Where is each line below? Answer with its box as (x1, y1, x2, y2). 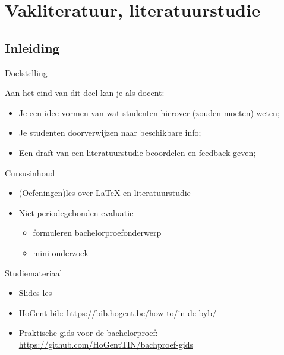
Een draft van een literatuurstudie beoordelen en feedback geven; (18, 146, 256, 158)
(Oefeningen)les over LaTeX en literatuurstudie (18, 186, 191, 199)
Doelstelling (5, 66, 48, 79)
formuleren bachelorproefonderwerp (33, 226, 162, 239)
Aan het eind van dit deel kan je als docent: (5, 86, 165, 99)
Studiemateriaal (5, 266, 62, 279)
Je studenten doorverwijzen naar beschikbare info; (18, 126, 201, 139)
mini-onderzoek (33, 246, 89, 259)
